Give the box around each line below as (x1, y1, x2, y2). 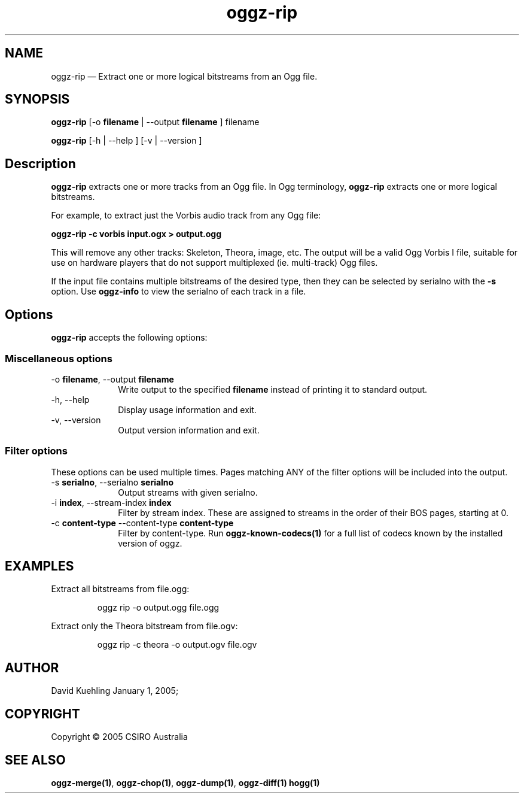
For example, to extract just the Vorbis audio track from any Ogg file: (51, 210, 321, 221)
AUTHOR (5, 660, 59, 675)
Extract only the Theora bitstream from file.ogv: (51, 621, 238, 632)
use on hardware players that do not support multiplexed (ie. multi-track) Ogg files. (51, 257, 378, 268)
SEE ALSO (5, 752, 66, 767)
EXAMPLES (5, 559, 74, 574)
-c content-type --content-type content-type (51, 517, 234, 528)
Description (5, 156, 76, 171)
